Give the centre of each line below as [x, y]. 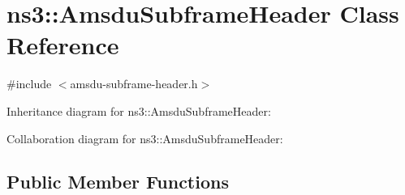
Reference [63, 45]
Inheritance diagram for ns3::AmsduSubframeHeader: [139, 110]
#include [29, 84]
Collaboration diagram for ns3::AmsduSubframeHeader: [145, 138]
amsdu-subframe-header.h [134, 84]
